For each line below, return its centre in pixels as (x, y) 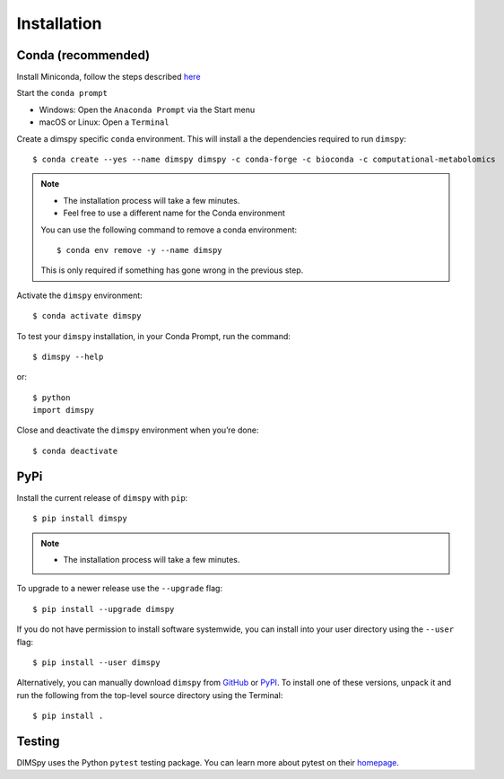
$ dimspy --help (68, 356)
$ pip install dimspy (80, 519)
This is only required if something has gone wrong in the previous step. (172, 270)
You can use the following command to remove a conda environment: (169, 230)
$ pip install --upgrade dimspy (104, 609)
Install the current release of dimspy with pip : (102, 497)
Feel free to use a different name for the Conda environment (174, 213)
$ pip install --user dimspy (96, 662)
